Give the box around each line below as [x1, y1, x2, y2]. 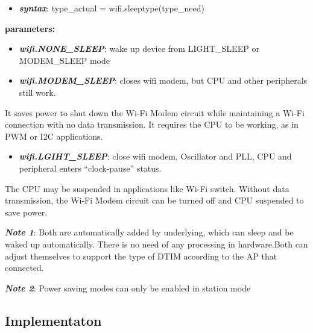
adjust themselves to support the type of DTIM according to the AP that [5, 249, 277, 262]
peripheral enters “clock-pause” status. [19, 161, 162, 174]
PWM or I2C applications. [5, 129, 103, 142]
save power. [5, 205, 48, 218]
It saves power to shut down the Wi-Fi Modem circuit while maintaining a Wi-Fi [5, 106, 305, 119]
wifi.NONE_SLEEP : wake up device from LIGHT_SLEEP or [19, 42, 259, 55]
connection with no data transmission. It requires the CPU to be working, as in [5, 118, 299, 131]
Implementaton [5, 311, 102, 329]
